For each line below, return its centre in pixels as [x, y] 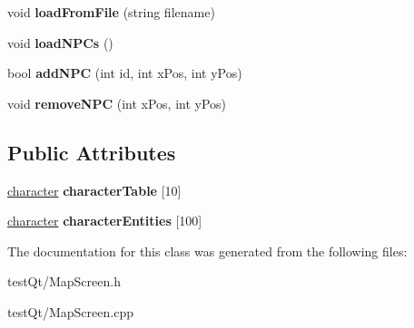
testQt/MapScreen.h [64, 281]
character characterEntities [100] [105, 221]
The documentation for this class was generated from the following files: [207, 251]
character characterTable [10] [94, 190]
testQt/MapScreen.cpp [70, 311]
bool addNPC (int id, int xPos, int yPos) [125, 73]
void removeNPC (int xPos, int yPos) [117, 103]
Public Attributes [92, 152]
